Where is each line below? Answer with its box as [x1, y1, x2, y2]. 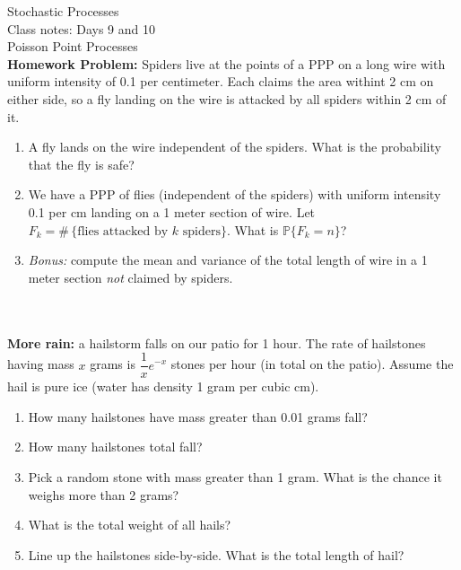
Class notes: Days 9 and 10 [7, 19, 155, 38]
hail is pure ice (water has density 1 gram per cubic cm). [7, 377, 319, 396]
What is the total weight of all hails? [28, 515, 231, 534]
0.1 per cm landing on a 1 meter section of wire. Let [28, 202, 316, 221]
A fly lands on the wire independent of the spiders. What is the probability [28, 137, 441, 156]
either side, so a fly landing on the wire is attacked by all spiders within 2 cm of [7, 89, 447, 108]
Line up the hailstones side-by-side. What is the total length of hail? [28, 545, 404, 564]
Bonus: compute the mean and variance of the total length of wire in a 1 [28, 250, 428, 269]
